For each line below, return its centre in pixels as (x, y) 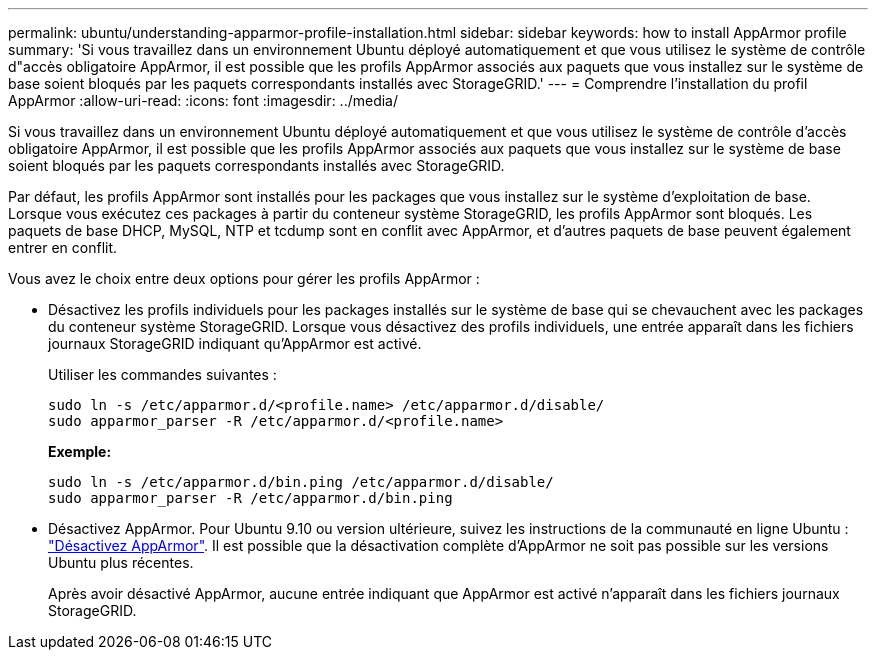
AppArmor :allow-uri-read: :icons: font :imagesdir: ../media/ (203, 100)
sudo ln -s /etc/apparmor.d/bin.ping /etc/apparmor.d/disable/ (301, 482)
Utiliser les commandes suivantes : (162, 374)
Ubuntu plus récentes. (121, 562)
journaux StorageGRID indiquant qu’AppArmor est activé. (235, 343)
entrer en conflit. (63, 247)
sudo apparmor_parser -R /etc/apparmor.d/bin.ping (250, 498)
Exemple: (80, 451)
